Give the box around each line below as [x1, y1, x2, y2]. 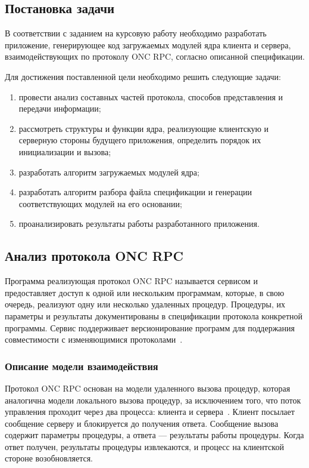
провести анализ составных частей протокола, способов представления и [18, 90, 283, 103]
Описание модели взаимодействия [5, 358, 158, 373]
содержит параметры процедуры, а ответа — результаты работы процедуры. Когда [5, 429, 304, 441]
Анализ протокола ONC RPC [5, 247, 183, 265]
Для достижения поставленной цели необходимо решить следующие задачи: [5, 70, 281, 82]
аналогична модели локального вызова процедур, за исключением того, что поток [5, 393, 301, 406]
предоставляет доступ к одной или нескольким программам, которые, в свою [5, 286, 285, 298]
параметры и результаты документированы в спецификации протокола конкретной [5, 309, 302, 322]
